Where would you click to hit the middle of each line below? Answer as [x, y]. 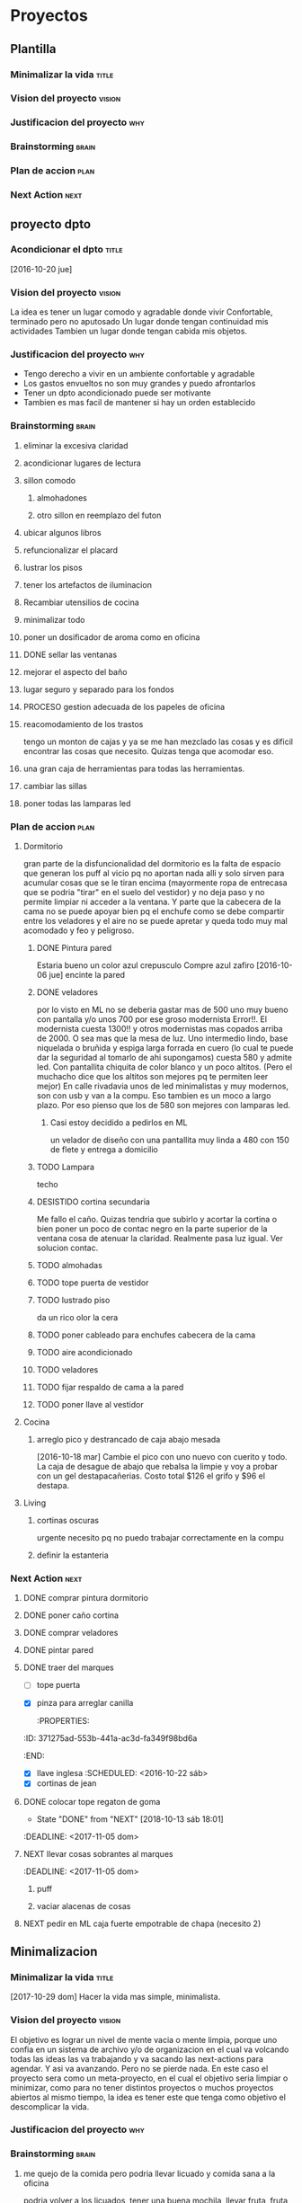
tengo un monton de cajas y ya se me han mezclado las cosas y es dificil [158, 742]
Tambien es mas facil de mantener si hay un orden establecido [139, 403]
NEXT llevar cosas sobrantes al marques [98, 1853]
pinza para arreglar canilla [85, 1703]
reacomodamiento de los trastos [83, 724]
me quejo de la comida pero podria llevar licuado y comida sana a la [149, 2173]
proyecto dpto [51, 224]
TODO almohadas [69, 1265]
